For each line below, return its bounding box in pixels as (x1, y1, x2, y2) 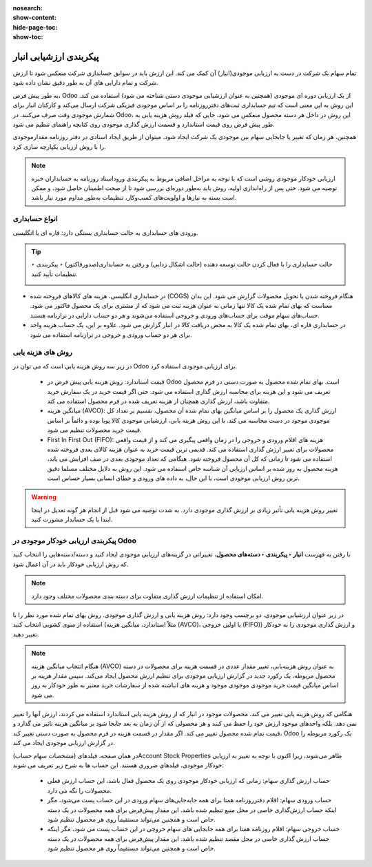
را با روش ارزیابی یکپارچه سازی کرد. (12, 142, 106, 151)
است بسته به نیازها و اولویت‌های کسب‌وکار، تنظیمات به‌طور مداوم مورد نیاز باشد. (31, 194, 237, 202)
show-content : (12, 14, 56, 22)
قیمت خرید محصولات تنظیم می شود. (47, 426, 142, 434)
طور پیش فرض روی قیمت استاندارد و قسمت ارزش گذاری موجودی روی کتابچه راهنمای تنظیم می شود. (12, 121, 275, 129)
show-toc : (12, 33, 43, 41)
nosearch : (12, 4, 43, 12)
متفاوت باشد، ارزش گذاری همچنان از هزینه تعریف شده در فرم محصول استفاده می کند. (47, 397, 270, 405)
